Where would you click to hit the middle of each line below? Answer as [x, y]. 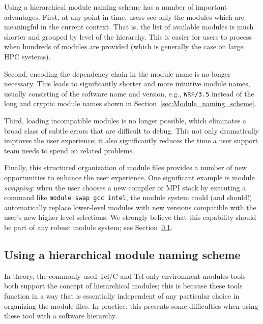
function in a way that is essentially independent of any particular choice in [122, 295]
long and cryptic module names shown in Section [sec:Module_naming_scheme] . [130, 103]
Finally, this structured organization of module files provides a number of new [126, 167]
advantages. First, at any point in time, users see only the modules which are [124, 17]
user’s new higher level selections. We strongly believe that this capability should [130, 217]
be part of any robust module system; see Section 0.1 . [88, 227]
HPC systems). [27, 56]
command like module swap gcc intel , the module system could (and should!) [128, 197]
